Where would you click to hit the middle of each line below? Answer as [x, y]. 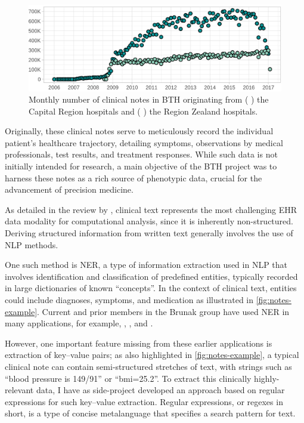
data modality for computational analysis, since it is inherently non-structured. [149, 221]
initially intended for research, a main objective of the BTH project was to [141, 166]
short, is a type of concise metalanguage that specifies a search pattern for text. [150, 413]
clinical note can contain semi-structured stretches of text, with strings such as [148, 366]
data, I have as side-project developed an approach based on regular [160, 390]
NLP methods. [32, 244]
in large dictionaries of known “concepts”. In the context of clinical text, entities [151, 288]
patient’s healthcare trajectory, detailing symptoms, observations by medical [144, 142]
